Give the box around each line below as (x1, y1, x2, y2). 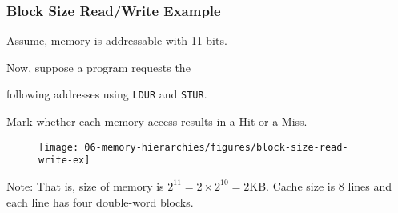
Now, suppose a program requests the (6, 58, 191, 75)
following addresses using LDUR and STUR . (6, 86, 207, 102)
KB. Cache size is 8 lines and (249, 177, 392, 194)
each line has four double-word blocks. (6, 193, 194, 210)
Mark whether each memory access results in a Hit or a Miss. (6, 113, 308, 130)
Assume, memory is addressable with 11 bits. (6, 32, 227, 49)
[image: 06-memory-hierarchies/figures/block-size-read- (38, 141, 348, 153)
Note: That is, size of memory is (6, 177, 164, 194)
